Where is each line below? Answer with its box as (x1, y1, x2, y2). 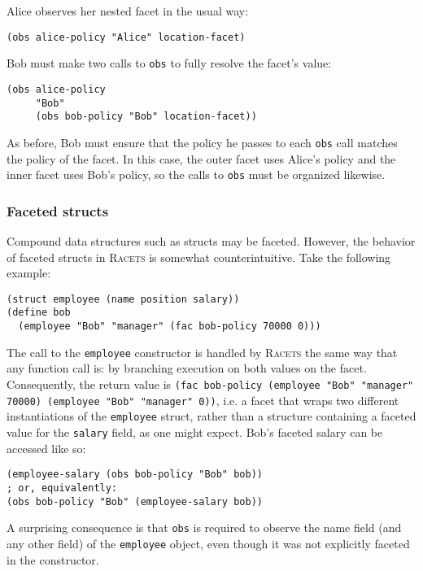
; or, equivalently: (7, 482, 118, 494)
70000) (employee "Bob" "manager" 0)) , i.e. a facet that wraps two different (7, 391, 399, 408)
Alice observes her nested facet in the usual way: (7, 2, 249, 19)
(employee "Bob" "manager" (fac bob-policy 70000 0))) (18, 320, 321, 333)
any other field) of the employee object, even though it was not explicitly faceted (7, 534, 410, 551)
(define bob (7, 307, 71, 319)
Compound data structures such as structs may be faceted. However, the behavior (7, 233, 416, 249)
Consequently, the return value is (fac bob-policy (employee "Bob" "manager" (7, 376, 414, 392)
